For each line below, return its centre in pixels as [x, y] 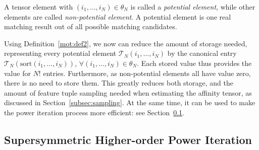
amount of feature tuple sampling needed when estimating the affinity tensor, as [128, 92]
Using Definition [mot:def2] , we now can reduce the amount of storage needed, [126, 43]
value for [17, 73]
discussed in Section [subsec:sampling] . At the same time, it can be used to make [130, 102]
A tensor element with [39, 7]
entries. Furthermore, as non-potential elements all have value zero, [147, 73]
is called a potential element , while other [193, 7]
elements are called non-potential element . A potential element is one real [118, 16]
